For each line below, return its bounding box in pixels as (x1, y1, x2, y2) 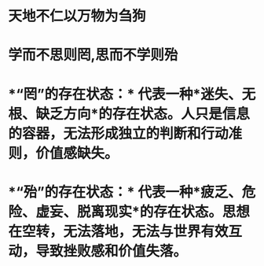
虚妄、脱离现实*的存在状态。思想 (35, 202, 250, 220)
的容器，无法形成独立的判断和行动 (8, 124, 229, 142)
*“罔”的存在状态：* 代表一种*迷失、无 (8, 85, 256, 103)
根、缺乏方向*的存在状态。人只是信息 (8, 105, 250, 123)
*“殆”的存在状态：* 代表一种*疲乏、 (8, 183, 242, 201)
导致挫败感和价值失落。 (35, 242, 188, 260)
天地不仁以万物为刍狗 (8, 7, 147, 25)
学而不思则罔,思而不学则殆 (8, 46, 178, 64)
